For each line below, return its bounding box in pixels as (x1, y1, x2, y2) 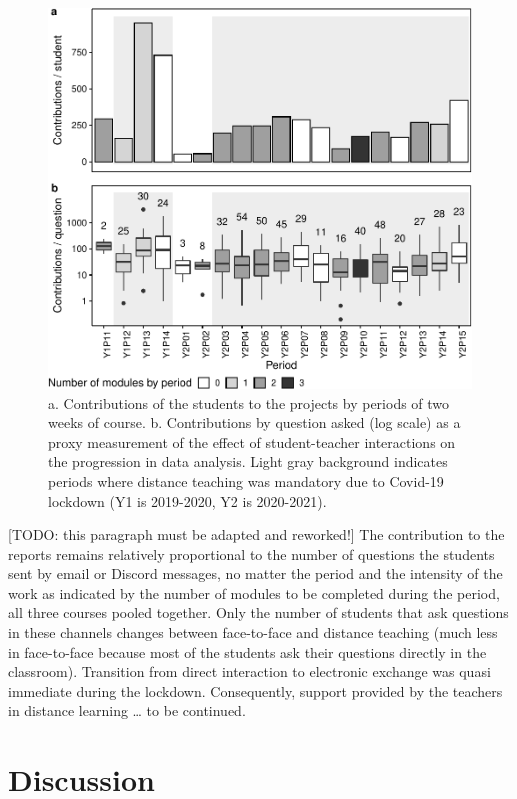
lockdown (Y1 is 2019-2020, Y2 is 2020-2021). (48, 490, 327, 511)
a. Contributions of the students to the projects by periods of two (48, 392, 450, 413)
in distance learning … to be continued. (8, 700, 246, 721)
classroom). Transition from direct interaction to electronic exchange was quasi (8, 661, 491, 682)
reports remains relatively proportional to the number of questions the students (8, 543, 495, 564)
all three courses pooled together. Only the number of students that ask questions (8, 602, 509, 623)
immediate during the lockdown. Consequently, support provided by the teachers (8, 680, 503, 701)
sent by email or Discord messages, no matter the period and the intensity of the (8, 563, 503, 584)
